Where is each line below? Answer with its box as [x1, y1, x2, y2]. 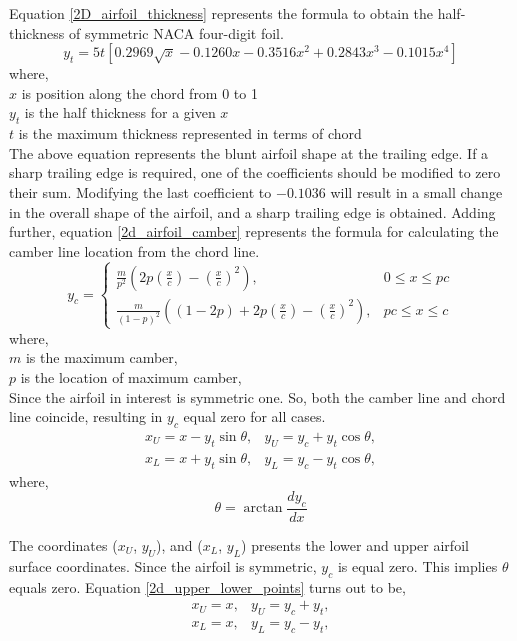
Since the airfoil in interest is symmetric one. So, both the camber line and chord [9, 386, 506, 407]
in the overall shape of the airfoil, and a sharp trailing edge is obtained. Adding [9, 201, 496, 222]
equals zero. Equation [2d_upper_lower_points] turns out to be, [9, 576, 406, 597]
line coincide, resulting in [9, 406, 163, 427]
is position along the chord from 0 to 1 [21, 82, 258, 103]
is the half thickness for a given [24, 102, 216, 123]
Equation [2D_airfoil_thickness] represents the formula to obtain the [9, 3, 434, 23]
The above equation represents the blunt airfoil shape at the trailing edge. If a [9, 142, 489, 163]
